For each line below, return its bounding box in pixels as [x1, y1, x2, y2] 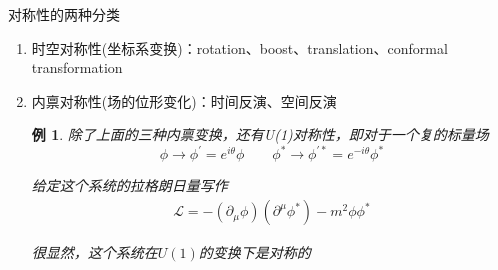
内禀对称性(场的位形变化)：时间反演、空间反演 [31, 90, 337, 111]
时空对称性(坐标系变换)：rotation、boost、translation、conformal [31, 37, 448, 58]
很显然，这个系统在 [31, 242, 158, 263]
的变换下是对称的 [198, 242, 311, 263]
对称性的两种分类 [8, 4, 120, 24]
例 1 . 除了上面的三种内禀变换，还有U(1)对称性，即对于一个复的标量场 [31, 124, 489, 145]
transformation [31, 57, 123, 78]
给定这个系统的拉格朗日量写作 [31, 175, 228, 196]
